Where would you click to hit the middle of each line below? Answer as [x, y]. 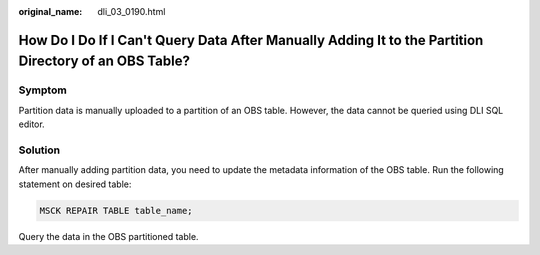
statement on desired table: [75, 184]
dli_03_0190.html [131, 11]
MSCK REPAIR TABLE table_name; [116, 210]
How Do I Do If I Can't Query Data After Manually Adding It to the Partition [251, 40]
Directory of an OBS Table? [104, 61]
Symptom [42, 90]
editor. [31, 124]
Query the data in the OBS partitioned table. [108, 236]
